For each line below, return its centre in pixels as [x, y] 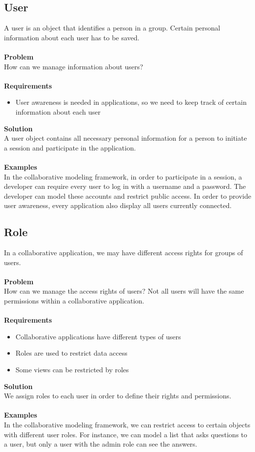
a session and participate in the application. [70, 147]
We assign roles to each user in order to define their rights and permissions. [118, 396]
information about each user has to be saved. [72, 37]
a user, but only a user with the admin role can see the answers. [101, 444]
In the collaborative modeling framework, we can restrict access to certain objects [127, 424]
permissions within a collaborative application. [74, 301]
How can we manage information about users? [74, 66]
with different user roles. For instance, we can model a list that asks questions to [126, 434]
